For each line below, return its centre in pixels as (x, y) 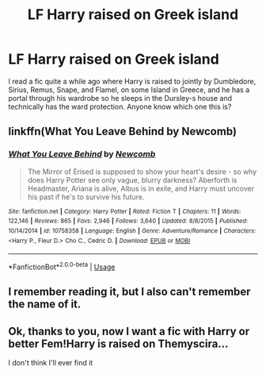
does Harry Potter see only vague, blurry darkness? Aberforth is (132, 179)
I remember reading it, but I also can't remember (129, 292)
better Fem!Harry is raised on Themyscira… (118, 343)
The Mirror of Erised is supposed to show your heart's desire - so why (142, 172)
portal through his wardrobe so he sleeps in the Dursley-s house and (120, 98)
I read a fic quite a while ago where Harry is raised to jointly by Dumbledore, (132, 81)
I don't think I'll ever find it (51, 363)
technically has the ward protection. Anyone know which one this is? (120, 106)
